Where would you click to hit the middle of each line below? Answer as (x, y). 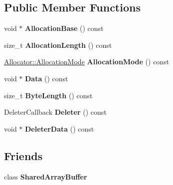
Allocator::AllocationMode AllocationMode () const (87, 62)
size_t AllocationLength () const (58, 45)
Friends (23, 155)
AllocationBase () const (64, 28)
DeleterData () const (60, 128)
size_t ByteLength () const (48, 95)
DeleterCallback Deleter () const (55, 112)
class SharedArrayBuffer (46, 176)
